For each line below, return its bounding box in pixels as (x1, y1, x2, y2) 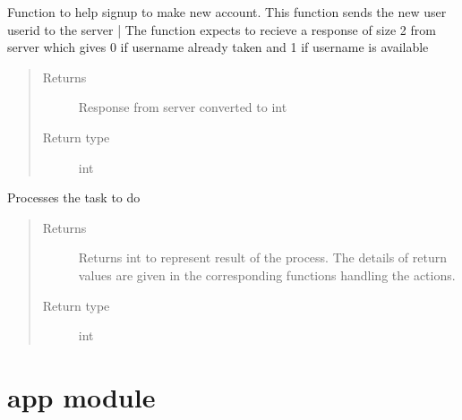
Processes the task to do (7, 188, 141, 207)
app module (7, 378, 156, 415)
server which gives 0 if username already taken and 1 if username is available (7, 38, 429, 56)
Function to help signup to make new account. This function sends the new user (7, 3, 447, 21)
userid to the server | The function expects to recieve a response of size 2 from (7, 20, 436, 39)
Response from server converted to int (78, 98, 287, 116)
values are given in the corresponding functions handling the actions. (78, 265, 456, 284)
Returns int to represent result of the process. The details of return (78, 248, 447, 267)
